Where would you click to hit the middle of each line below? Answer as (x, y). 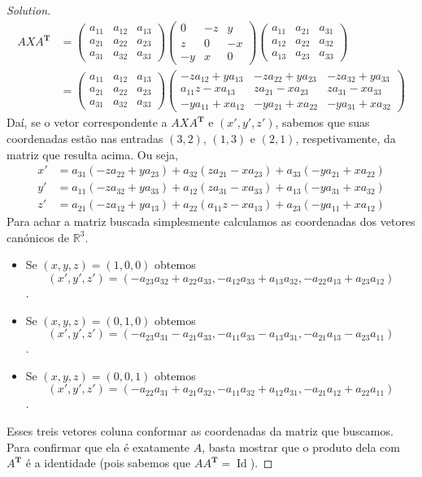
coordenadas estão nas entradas (85, 138)
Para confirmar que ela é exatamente (98, 447)
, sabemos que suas (322, 122)
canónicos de (38, 237)
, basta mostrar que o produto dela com (301, 447)
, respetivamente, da (346, 138)
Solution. (29, 10)
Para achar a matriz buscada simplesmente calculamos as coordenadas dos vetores (211, 221)
